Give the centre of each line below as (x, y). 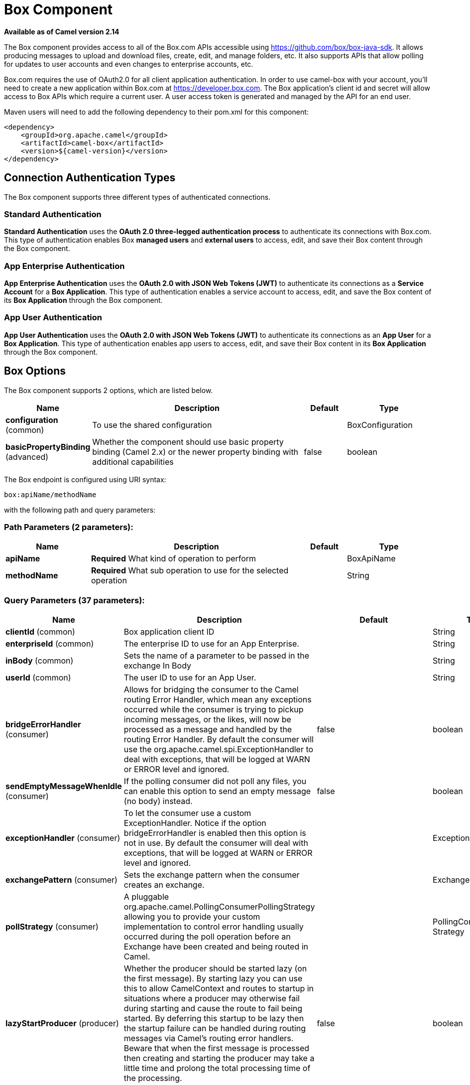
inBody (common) (40, 661)
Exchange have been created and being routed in (216, 947)
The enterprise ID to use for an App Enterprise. (211, 644)
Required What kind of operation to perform (174, 559)
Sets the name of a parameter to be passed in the (217, 656)
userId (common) (38, 678)
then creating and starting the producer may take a (219, 1058)
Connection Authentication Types (90, 178)
